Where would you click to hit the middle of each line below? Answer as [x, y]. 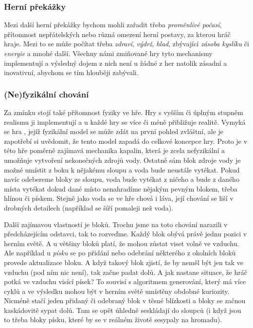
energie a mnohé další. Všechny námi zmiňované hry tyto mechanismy [108, 53]
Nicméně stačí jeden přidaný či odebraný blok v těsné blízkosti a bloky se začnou [125, 300]
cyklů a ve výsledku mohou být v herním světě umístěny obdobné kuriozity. [117, 291]
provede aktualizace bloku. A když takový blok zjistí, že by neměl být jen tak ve [124, 262]
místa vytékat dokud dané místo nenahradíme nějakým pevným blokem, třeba [121, 188]
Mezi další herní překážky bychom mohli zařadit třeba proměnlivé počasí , [113, 25]
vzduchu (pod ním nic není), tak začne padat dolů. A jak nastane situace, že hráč [126, 272]
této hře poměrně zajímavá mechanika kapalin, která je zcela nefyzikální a [114, 150]
